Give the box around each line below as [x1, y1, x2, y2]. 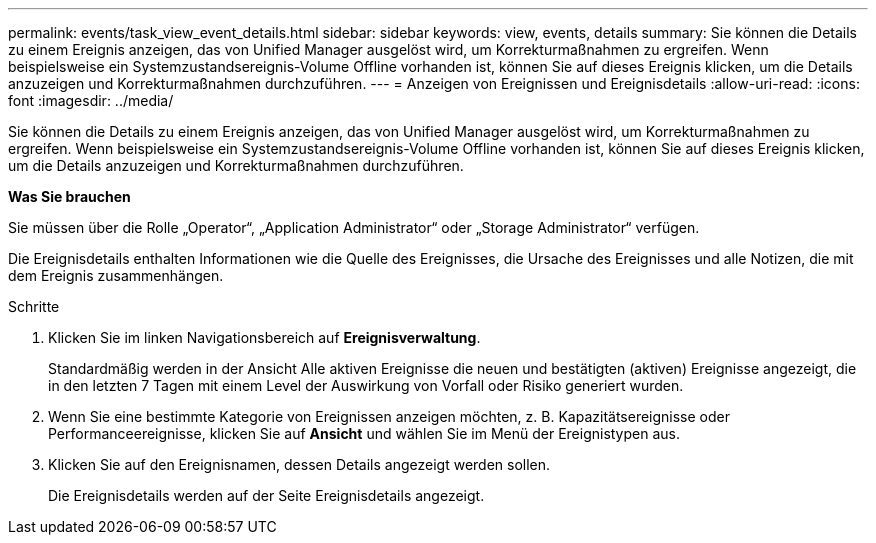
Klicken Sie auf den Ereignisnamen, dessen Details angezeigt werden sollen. [48, 456, 551, 473]
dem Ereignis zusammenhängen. [8, 267, 224, 284]
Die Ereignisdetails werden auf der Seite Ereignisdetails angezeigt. [48, 487, 485, 504]
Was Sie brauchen [8, 188, 131, 205]
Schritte [8, 298, 60, 315]
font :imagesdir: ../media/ [8, 92, 174, 109]
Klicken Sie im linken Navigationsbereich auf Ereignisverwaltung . [48, 329, 481, 346]
